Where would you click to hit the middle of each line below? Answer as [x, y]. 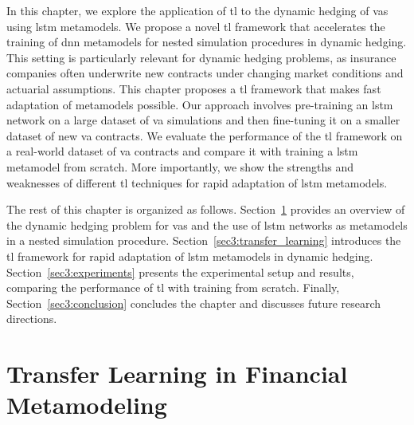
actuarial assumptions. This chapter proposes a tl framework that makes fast [194, 88]
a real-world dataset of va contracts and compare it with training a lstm [182, 151]
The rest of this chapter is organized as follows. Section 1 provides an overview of [206, 209]
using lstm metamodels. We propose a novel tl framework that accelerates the [196, 26]
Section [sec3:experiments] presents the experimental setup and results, [180, 272]
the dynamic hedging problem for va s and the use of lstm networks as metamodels [207, 224]
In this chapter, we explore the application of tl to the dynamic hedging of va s [197, 10]
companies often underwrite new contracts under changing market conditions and [205, 73]
